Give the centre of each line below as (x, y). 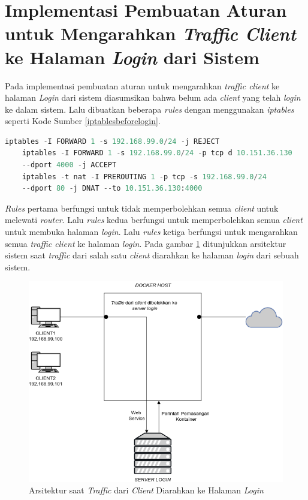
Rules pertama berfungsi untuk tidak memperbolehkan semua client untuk (142, 208)
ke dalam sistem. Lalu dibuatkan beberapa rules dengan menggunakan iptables (150, 109)
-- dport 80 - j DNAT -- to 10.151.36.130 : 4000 (112, 189)
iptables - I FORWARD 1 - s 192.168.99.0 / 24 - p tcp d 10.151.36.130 (157, 153)
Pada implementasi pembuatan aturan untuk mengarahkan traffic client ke (142, 85)
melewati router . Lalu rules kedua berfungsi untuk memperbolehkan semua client (154, 220)
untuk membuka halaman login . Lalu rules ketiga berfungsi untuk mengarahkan (151, 232)
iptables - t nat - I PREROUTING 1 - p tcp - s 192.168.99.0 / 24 (144, 177)
